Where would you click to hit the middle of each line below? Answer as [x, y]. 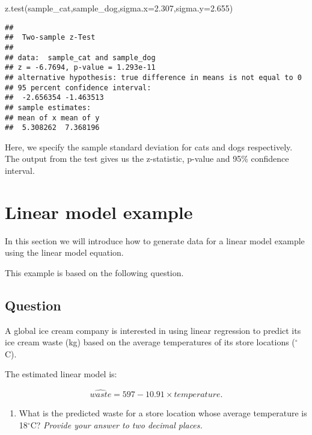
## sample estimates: [48, 107]
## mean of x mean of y [52, 118]
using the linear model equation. [64, 252]
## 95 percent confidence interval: [78, 88]
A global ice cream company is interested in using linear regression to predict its [153, 330]
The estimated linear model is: [61, 374]
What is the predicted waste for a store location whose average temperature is [163, 413]
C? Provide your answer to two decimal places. [116, 424]
